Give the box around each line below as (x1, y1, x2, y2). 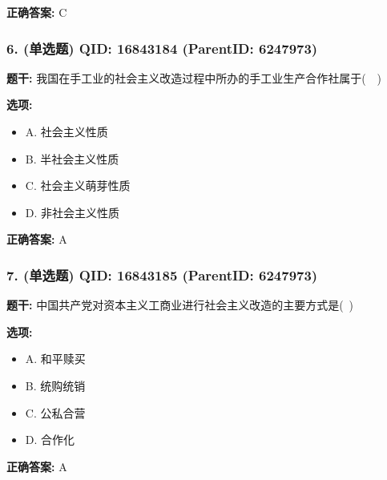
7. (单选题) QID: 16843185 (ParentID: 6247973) (6, 264, 318, 284)
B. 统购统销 (25, 377, 86, 393)
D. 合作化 (25, 431, 75, 448)
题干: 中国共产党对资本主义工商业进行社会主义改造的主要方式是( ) (6, 296, 354, 313)
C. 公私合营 (25, 404, 86, 421)
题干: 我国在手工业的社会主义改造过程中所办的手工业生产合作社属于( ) (6, 69, 382, 86)
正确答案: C (6, 4, 67, 20)
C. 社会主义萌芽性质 (25, 177, 131, 194)
